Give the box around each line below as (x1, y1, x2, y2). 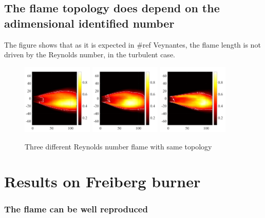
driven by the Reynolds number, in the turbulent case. (4, 49, 175, 60)
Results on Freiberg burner (4, 171, 201, 192)
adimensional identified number (4, 15, 175, 31)
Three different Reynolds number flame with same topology (25, 141, 212, 151)
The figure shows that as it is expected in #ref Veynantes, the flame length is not (4, 39, 261, 50)
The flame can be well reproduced (4, 203, 148, 215)
